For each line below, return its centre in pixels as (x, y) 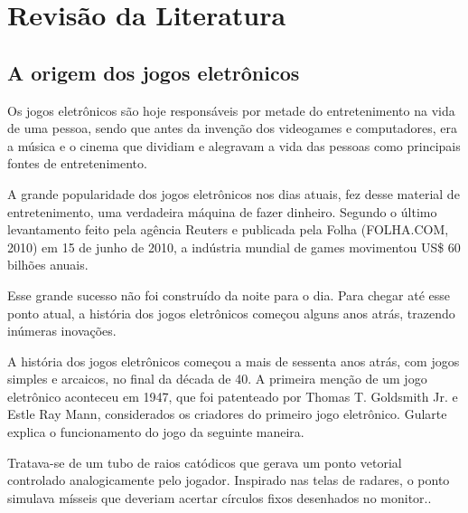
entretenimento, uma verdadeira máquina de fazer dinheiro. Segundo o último (222, 211)
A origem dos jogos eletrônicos (154, 72)
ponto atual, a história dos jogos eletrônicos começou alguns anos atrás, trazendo (231, 313)
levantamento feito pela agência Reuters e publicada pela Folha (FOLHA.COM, (228, 229)
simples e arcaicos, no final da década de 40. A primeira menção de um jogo (217, 379)
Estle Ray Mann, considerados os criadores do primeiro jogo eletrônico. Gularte (227, 414)
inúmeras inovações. (62, 331)
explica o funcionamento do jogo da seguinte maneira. (156, 432)
